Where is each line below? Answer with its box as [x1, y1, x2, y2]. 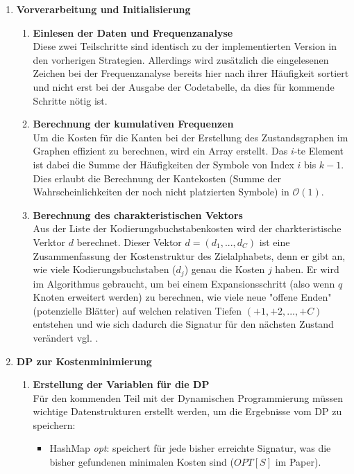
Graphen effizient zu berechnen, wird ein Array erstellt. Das [33, 143, 288, 158]
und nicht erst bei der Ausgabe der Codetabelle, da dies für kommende [33, 79, 335, 94]
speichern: [33, 417, 76, 432]
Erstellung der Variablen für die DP [33, 377, 210, 392]
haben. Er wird [275, 262, 339, 276]
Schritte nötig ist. [33, 93, 108, 107]
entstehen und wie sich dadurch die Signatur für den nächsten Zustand [33, 317, 334, 331]
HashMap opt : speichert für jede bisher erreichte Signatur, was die [49, 441, 331, 455]
